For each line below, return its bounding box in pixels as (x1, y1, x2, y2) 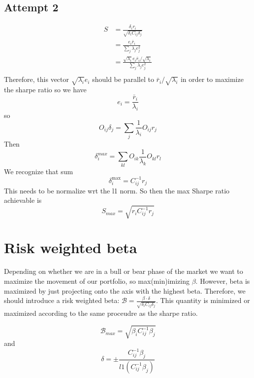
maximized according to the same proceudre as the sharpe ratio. (4, 307, 198, 318)
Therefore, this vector (4, 74, 69, 84)
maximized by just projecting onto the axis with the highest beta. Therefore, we (4, 285, 246, 296)
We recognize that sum (4, 166, 73, 176)
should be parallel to (92, 74, 154, 84)
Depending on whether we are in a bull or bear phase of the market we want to (4, 266, 243, 276)
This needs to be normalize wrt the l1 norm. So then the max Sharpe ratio (4, 185, 230, 195)
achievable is (4, 195, 42, 205)
